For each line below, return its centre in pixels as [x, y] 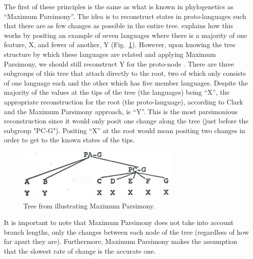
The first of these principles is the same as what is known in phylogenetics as [119, 6]
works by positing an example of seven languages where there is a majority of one [126, 35]
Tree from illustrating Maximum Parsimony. [89, 206]
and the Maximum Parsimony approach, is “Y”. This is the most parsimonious [121, 111]
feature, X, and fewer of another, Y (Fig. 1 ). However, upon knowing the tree [120, 44]
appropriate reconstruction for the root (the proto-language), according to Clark [124, 101]
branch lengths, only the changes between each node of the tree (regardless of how [126, 232]
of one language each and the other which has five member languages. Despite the [126, 82]
